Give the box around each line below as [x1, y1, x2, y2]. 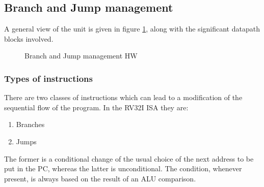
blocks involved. [4, 33, 54, 44]
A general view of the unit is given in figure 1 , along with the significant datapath [4, 23, 260, 34]
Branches [16, 119, 45, 130]
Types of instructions [4, 72, 93, 84]
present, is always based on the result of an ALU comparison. [4, 173, 196, 183]
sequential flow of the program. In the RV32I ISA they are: [4, 102, 189, 112]
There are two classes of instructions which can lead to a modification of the [4, 92, 243, 103]
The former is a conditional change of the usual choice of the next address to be [4, 153, 254, 164]
